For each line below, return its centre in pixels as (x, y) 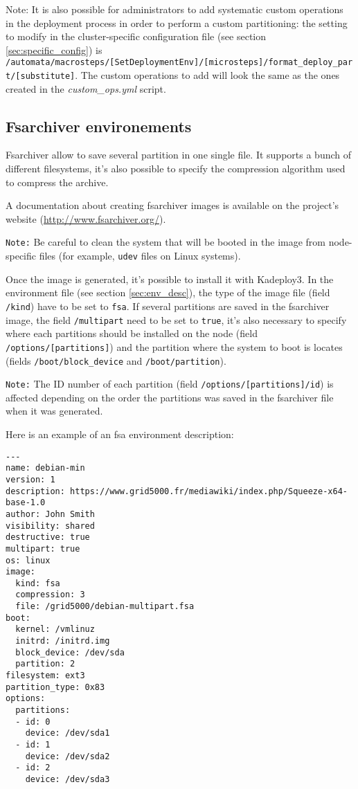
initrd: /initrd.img (63, 641)
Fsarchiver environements (99, 126)
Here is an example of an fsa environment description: (120, 434)
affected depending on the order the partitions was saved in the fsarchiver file (170, 397)
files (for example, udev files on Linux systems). (140, 256)
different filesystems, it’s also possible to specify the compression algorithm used (176, 169)
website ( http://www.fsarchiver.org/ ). (86, 218)
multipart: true (43, 548)
